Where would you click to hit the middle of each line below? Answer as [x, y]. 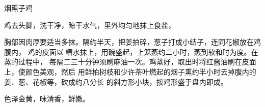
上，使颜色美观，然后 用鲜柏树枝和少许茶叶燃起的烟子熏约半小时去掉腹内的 [130, 71]
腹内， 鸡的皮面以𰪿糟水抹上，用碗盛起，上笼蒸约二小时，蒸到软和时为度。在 [131, 51]
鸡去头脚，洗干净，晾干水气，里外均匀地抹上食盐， [90, 25]
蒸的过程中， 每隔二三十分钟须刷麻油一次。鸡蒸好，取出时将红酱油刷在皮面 [130, 62]
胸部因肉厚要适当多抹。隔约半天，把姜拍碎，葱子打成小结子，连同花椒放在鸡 [132, 42]
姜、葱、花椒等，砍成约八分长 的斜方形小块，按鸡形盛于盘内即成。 [116, 81]
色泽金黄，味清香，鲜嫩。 [47, 99]
